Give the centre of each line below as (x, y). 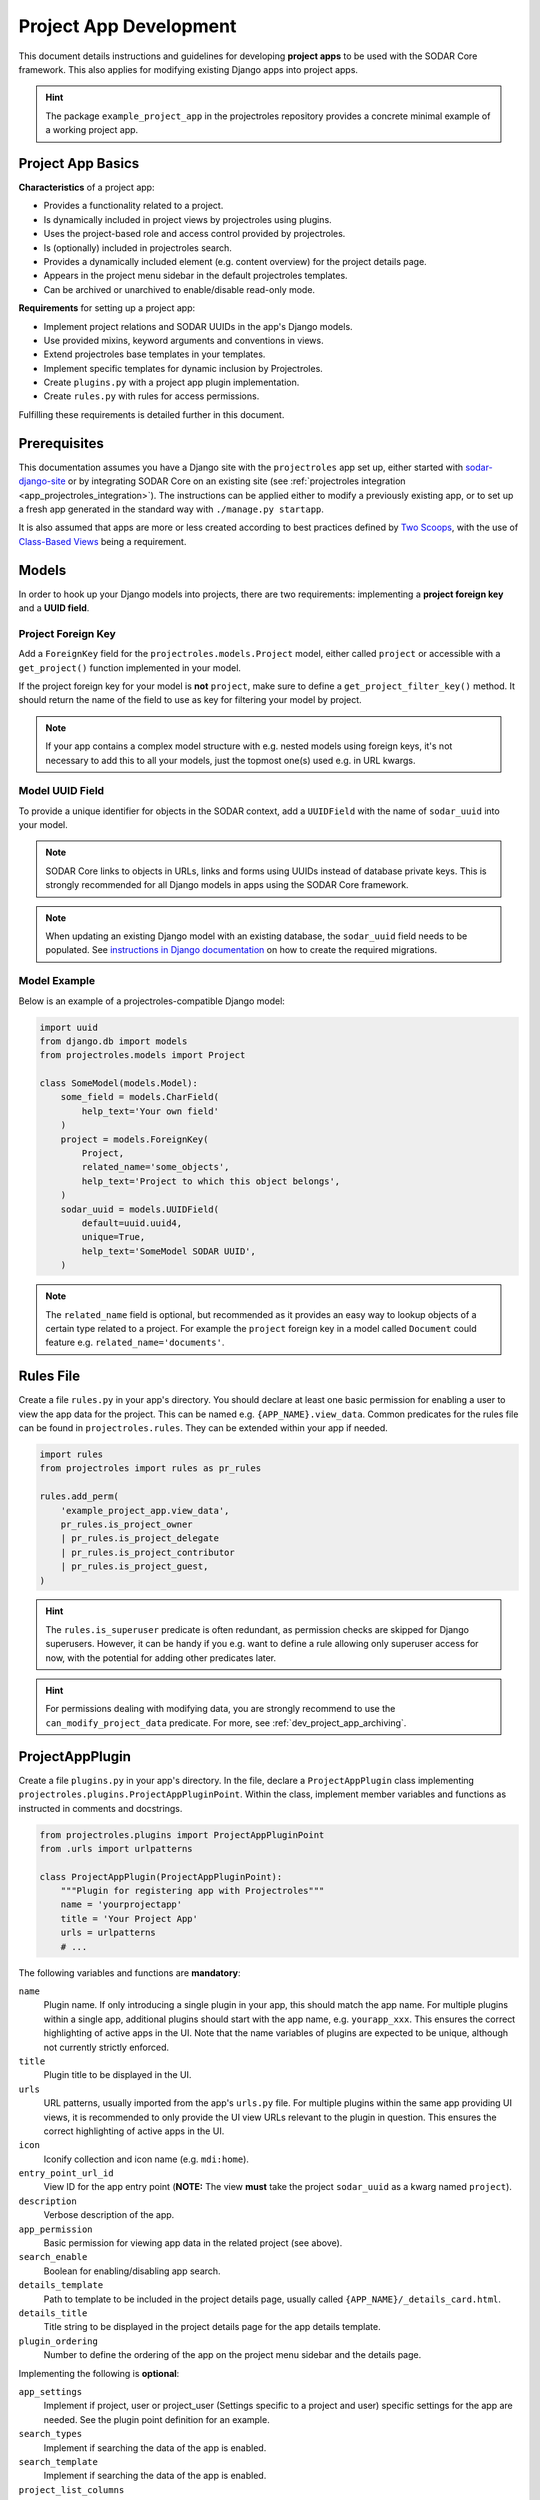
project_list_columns (71, 2489)
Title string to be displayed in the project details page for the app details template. (212, 2327)
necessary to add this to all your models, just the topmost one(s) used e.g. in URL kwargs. (230, 760)
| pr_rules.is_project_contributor (147, 1552)
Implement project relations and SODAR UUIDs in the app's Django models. (198, 326)
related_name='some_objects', (155, 1167)
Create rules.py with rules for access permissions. (151, 396)
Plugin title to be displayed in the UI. (117, 2075)
